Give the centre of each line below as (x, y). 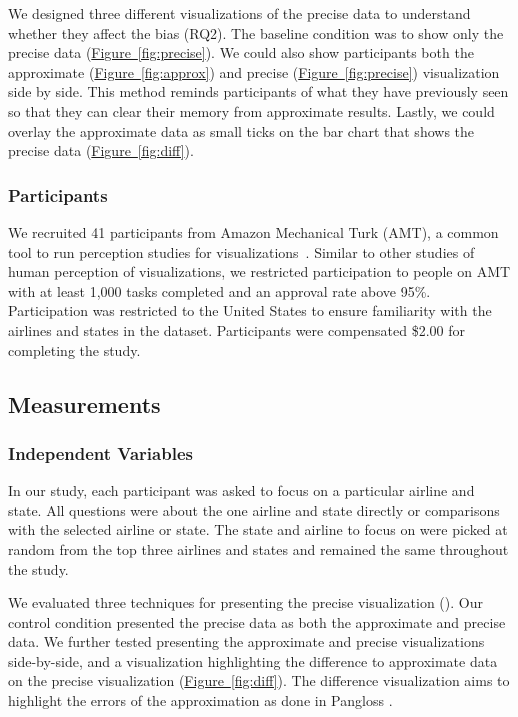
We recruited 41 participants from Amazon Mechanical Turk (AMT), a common (253, 231)
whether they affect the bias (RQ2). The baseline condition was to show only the (256, 32)
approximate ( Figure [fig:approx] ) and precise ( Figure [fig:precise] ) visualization (254, 71)
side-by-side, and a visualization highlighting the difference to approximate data (253, 660)
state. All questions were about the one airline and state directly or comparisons (254, 509)
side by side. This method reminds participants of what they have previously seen (258, 91)
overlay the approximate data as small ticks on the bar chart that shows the (241, 130)
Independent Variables (100, 452)
